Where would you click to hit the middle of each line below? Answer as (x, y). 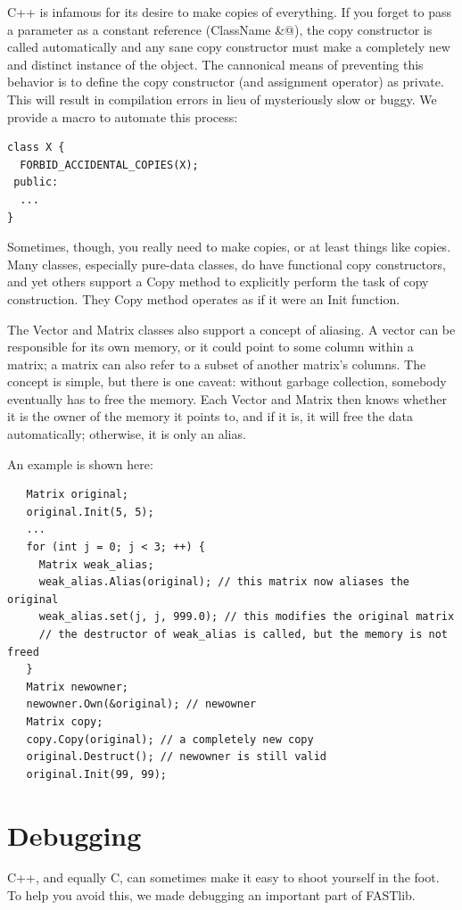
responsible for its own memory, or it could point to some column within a (210, 347)
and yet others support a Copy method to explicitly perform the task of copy (218, 281)
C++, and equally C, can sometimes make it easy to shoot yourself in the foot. (223, 877)
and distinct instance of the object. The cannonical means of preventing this (215, 64)
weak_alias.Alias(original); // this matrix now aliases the (224, 582)
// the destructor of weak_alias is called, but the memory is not (243, 634)
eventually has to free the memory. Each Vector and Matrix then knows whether (227, 398)
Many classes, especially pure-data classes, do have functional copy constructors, (227, 264)
